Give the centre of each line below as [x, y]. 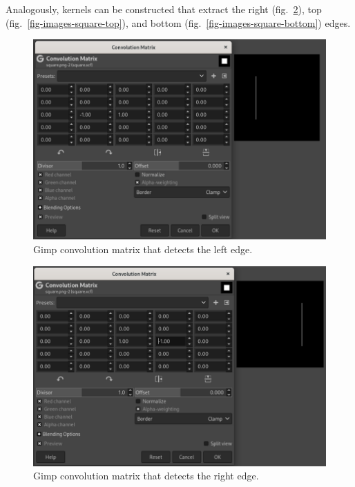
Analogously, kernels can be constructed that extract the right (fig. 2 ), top [164, 9]
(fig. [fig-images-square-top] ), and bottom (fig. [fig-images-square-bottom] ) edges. [178, 22]
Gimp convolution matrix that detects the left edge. [143, 249]
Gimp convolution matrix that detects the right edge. [146, 476]
